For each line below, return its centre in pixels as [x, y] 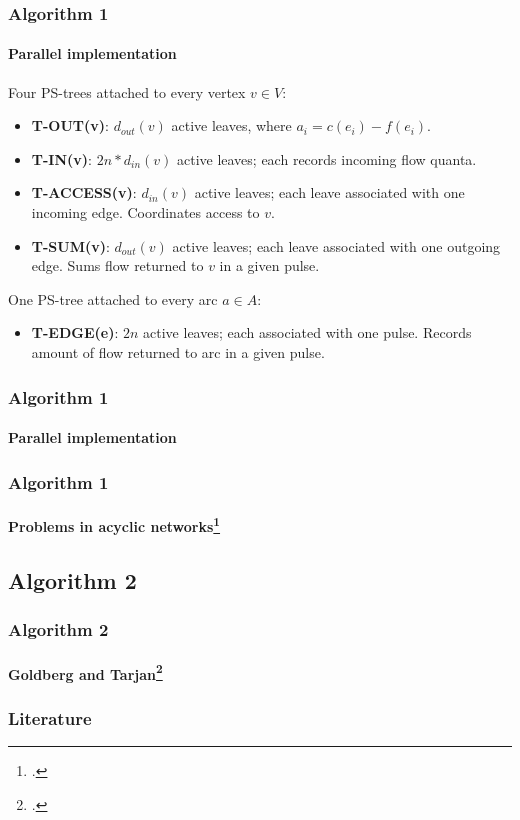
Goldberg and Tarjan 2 [85, 672]
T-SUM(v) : [70, 245]
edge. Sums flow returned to [117, 265]
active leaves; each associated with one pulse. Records [307, 332]
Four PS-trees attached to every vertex [127, 91]
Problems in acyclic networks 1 [114, 524]
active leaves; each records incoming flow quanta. [326, 158]
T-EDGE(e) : [75, 332]
